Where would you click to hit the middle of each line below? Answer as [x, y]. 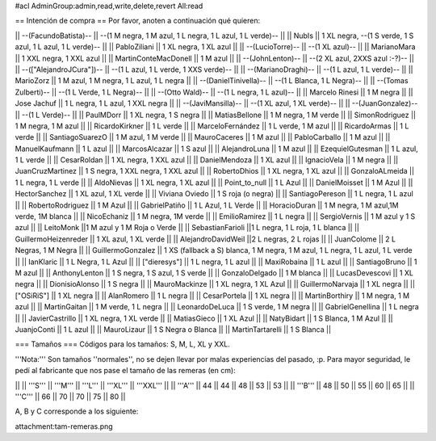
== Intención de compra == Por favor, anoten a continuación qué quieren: [138, 21]
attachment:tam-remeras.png [64, 426]
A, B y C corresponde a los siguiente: [77, 411]
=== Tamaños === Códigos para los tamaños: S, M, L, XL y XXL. [122, 344]
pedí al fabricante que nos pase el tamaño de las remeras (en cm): [125, 371]
